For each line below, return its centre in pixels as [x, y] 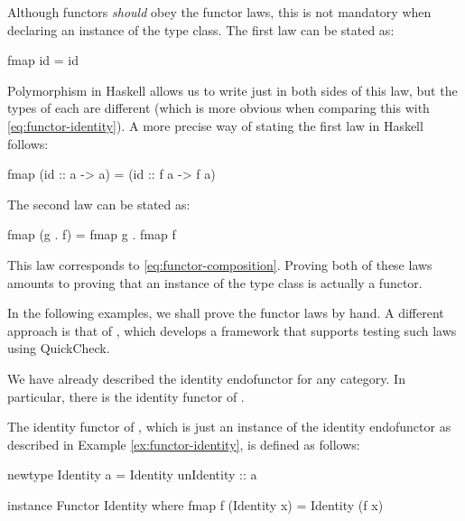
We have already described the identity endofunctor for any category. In [206, 378]
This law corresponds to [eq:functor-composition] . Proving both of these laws [220, 264]
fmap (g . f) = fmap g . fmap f [92, 234]
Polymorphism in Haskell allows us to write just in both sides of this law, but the [232, 90]
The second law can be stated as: [99, 204]
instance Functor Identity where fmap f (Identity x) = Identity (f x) [195, 504]
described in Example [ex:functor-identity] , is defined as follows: [184, 444]
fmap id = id [43, 60]
